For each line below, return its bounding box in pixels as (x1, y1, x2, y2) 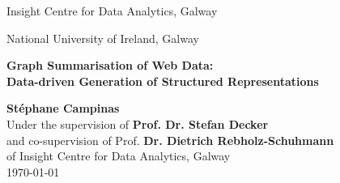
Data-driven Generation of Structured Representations (6, 72, 319, 89)
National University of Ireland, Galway (6, 29, 199, 46)
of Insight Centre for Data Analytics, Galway (6, 147, 231, 164)
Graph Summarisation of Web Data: (6, 57, 214, 74)
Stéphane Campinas (6, 100, 120, 117)
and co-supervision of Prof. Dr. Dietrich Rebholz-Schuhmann (6, 131, 334, 148)
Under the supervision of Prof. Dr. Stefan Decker (6, 115, 269, 132)
